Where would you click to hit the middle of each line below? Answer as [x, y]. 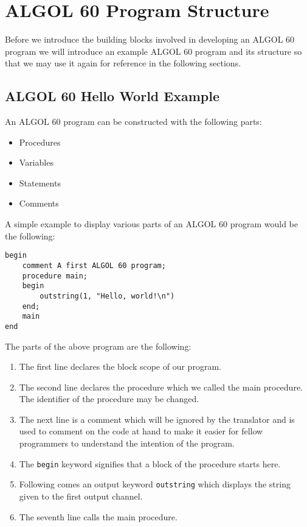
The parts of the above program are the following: [98, 346]
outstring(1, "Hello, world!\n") [107, 296]
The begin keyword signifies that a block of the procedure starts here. [150, 463]
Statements [40, 182]
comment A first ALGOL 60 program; [94, 265]
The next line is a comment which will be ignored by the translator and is [157, 419]
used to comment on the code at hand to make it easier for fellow [141, 431]
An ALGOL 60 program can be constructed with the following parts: [133, 122]
